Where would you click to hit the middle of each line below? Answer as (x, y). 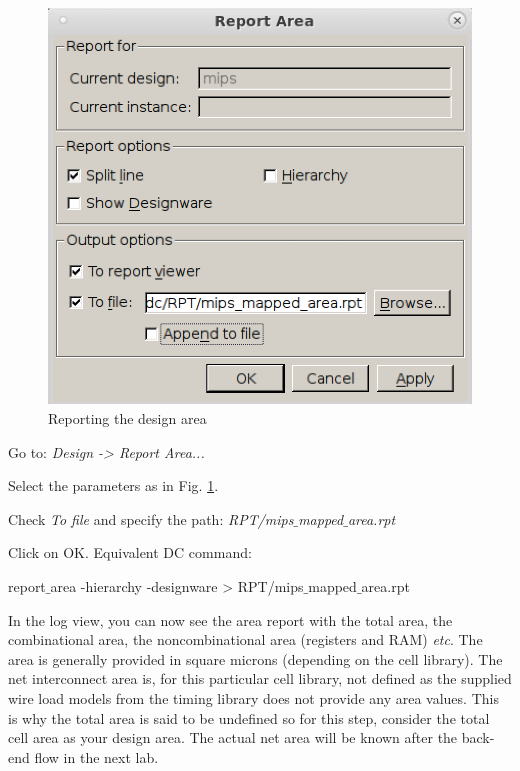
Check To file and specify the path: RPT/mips (151, 518)
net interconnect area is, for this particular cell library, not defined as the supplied (260, 678)
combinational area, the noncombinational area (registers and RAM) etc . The (245, 639)
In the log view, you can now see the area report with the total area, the (230, 619)
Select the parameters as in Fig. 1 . (113, 485)
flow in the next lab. (96, 756)
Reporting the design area (127, 418)
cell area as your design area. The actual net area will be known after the (233, 737)
